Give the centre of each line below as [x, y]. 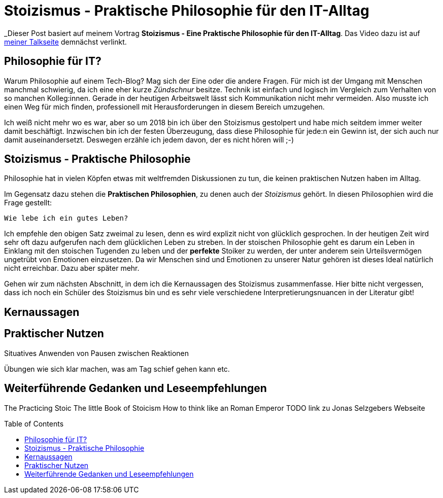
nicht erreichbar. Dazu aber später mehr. [72, 268]
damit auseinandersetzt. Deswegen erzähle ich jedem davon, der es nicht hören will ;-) [149, 139]
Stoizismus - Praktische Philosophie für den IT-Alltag [187, 11]
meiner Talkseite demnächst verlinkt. [65, 42]
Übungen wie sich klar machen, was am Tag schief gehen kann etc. [117, 369]
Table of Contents [34, 423]
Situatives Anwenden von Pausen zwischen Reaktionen [97, 353]
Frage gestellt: [28, 203]
